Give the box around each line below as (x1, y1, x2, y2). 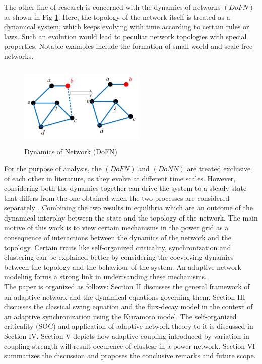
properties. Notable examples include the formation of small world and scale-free (4, 41, 253, 51)
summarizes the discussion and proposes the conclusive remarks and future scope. (4, 350, 256, 361)
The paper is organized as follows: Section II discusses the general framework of (4, 281, 250, 292)
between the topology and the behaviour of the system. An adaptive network (4, 261, 241, 272)
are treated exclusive (187, 163, 251, 173)
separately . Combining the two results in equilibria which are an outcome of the (4, 202, 253, 213)
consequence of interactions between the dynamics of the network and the (4, 232, 231, 243)
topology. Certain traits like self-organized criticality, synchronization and (4, 242, 231, 252)
